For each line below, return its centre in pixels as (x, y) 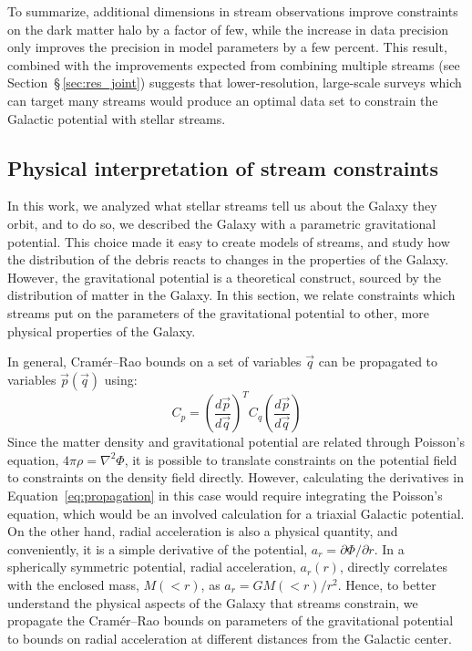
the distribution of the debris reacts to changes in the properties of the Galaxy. (228, 259)
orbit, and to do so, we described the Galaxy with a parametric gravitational (222, 223)
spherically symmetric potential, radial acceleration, (152, 567)
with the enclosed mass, (73, 584)
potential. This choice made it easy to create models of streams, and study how (229, 241)
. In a (389, 548)
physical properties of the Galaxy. (102, 331)
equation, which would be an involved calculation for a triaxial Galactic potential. (236, 513)
